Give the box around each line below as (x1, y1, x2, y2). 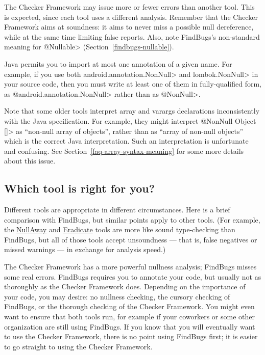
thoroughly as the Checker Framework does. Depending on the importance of (4, 281, 246, 292)
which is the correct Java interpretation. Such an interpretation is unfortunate (4, 135, 249, 146)
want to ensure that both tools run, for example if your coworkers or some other (4, 311, 255, 322)
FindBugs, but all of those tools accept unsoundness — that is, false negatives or (4, 234, 257, 244)
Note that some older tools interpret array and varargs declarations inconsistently (4, 105, 260, 116)
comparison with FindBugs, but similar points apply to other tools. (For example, (4, 214, 260, 225)
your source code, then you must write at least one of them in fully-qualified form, (4, 78, 261, 89)
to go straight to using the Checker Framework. (4, 341, 153, 351)
